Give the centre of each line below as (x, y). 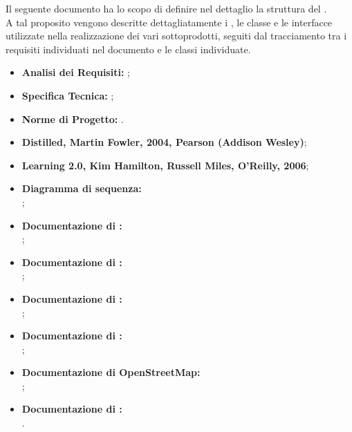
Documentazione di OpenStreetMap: (111, 372)
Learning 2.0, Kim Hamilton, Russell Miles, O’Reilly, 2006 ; (165, 165)
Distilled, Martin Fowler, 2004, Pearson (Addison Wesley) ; (164, 142)
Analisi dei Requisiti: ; (76, 72)
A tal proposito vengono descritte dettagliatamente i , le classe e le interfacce (169, 22)
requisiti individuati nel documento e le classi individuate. (128, 49)
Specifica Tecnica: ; (68, 95)
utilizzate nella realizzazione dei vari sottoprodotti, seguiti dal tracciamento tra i (176, 36)
